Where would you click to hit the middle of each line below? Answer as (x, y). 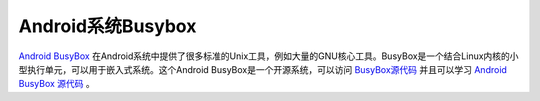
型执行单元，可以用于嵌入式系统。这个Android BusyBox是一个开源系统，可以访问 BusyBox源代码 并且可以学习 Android (262, 69)
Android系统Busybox (107, 26)
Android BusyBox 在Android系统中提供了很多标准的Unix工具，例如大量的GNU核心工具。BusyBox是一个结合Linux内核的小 (268, 56)
